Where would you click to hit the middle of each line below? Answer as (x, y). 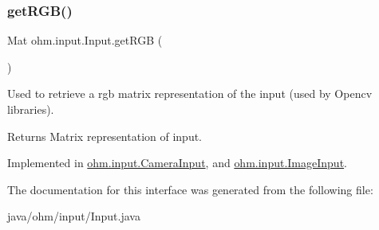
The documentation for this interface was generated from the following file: (190, 189)
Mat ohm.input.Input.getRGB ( (85, 40)
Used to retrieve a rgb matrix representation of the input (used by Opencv (190, 94)
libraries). (31, 109)
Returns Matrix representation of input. (105, 136)
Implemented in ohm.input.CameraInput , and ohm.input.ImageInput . (177, 163)
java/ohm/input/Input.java (74, 216)
